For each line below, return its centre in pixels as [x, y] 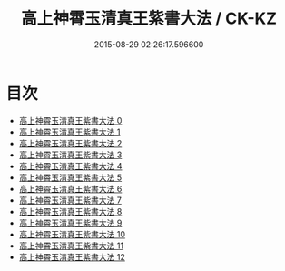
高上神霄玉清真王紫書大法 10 [72, 234]
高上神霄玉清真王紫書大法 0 [70, 120]
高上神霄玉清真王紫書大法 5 [70, 177]
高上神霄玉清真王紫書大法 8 [70, 211]
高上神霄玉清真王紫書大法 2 [70, 143]
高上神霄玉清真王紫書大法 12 [72, 256]
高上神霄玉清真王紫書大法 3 [70, 155]
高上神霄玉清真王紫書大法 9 [70, 223]
